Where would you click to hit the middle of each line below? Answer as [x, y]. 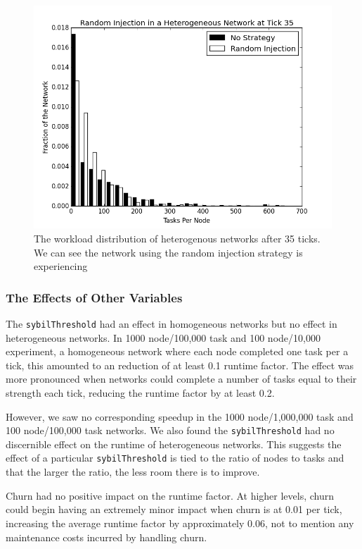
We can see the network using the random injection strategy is [168, 252]
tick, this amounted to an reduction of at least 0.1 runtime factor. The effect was [180, 365]
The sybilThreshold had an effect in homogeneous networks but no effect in [172, 323]
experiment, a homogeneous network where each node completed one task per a [177, 351]
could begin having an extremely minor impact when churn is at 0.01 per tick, [174, 509]
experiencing [61, 266]
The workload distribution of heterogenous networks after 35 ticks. [177, 238]
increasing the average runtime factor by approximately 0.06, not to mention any [180, 523]
